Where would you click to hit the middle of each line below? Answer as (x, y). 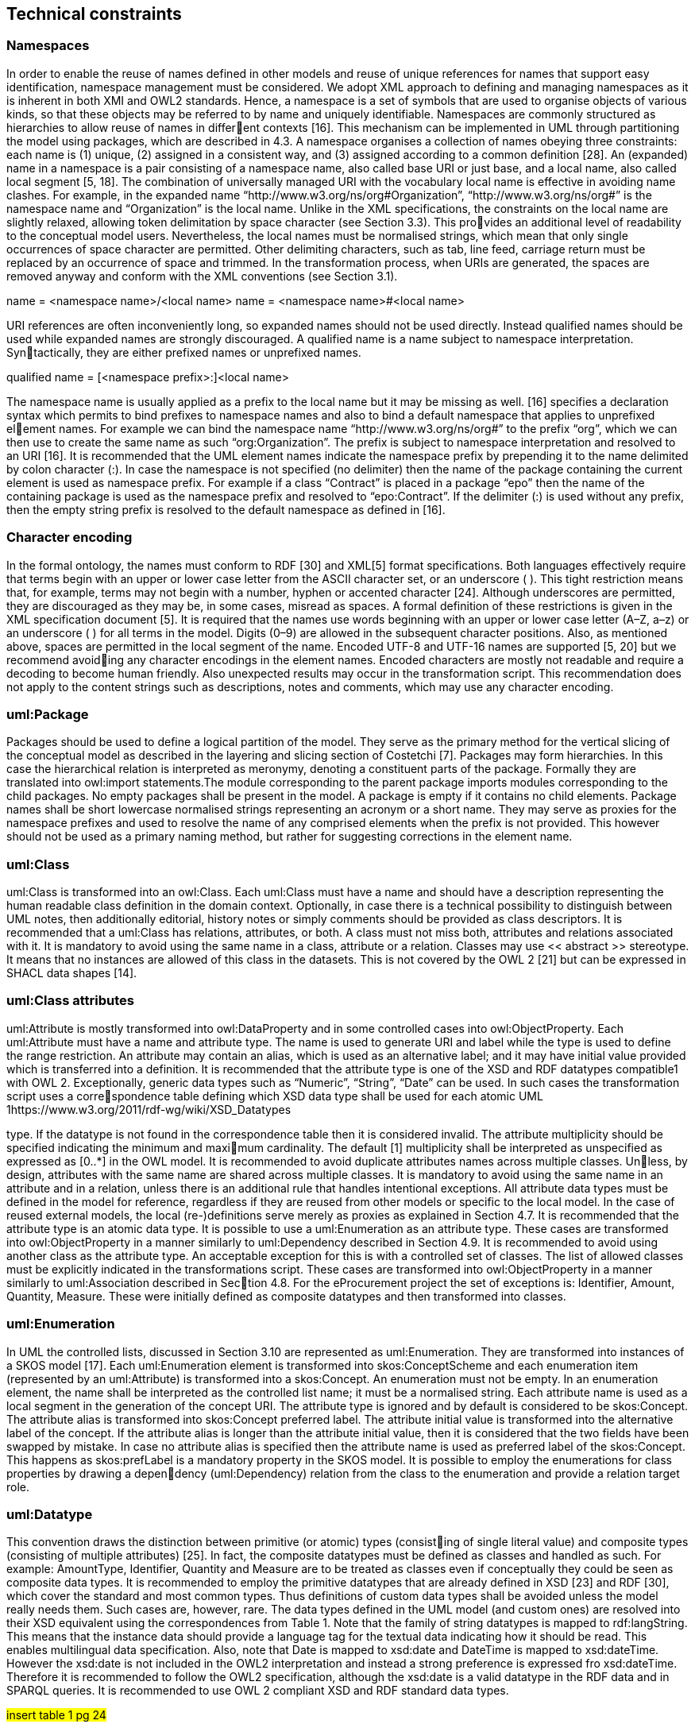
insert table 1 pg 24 (56, 1715)
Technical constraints (94, 14)
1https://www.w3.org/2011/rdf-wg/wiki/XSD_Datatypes (149, 1109)
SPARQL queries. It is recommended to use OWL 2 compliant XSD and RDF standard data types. (258, 1691)
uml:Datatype (50, 1514)
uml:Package (48, 714)
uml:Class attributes (70, 1001)
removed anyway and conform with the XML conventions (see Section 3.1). (202, 276)
